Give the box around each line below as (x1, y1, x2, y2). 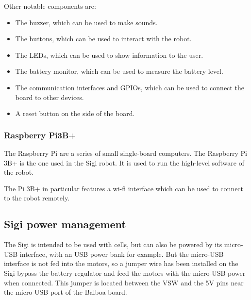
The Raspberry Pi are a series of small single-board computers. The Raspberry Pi (4, 148, 247, 158)
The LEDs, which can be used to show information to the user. (15, 50, 203, 60)
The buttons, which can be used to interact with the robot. (15, 33, 192, 44)
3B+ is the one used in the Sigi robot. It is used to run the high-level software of (4, 157, 244, 167)
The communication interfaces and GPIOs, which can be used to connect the (15, 82, 244, 92)
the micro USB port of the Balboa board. (4, 287, 127, 297)
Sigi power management (4, 217, 126, 232)
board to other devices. (15, 92, 84, 102)
